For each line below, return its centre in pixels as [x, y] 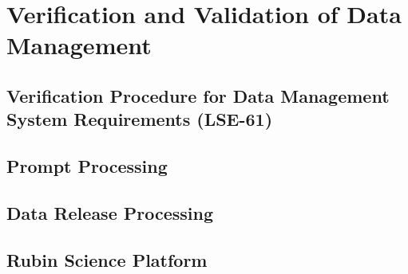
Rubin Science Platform [107, 259]
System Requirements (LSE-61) [140, 119]
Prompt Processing [87, 166]
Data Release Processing [110, 212]
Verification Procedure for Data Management [198, 95]
